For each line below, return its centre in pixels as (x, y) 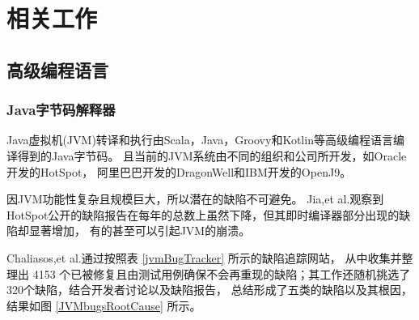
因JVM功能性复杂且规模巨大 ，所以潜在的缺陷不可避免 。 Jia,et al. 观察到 (195, 199)
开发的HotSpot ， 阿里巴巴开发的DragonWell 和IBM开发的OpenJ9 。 (179, 171)
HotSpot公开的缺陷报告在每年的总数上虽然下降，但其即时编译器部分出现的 (203, 214)
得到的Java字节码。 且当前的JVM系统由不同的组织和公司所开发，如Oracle (212, 155)
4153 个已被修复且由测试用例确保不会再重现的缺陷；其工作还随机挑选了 (222, 273)
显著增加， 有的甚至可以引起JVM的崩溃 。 (140, 230)
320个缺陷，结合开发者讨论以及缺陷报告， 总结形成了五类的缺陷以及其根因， (209, 290)
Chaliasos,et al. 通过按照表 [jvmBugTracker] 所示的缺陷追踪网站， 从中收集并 (204, 257)
